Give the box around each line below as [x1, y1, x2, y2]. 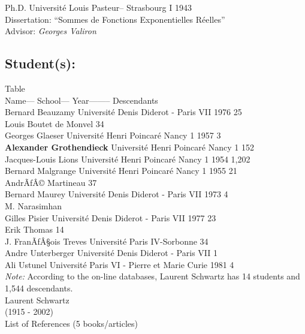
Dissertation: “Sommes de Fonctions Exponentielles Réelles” [5, 13, 225, 25]
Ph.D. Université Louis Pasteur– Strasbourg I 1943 [5, 1, 192, 13]
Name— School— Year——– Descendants [5, 94, 158, 106]
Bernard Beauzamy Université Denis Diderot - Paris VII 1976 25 [5, 106, 242, 118]
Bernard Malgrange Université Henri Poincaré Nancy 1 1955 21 [5, 164, 237, 177]
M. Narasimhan [5, 199, 62, 212]
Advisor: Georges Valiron [5, 25, 96, 37]
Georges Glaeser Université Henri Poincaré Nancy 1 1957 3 [5, 129, 221, 142]
